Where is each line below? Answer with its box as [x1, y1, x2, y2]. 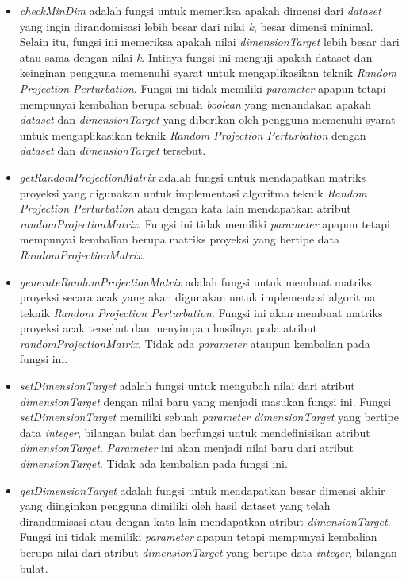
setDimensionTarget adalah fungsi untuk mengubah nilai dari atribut [19, 378, 355, 394]
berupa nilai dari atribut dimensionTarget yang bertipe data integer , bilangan [19, 544, 397, 560]
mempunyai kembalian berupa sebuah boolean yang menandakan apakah [19, 95, 372, 112]
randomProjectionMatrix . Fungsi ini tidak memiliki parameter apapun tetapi [19, 215, 390, 232]
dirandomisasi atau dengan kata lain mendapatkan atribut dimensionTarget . [19, 512, 391, 529]
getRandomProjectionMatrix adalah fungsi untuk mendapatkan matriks [19, 168, 366, 185]
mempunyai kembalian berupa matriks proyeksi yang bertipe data [19, 231, 340, 247]
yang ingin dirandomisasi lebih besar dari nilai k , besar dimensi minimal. [19, 17, 373, 34]
